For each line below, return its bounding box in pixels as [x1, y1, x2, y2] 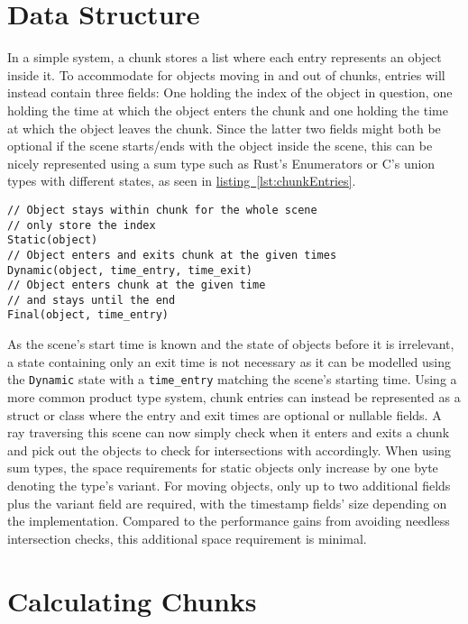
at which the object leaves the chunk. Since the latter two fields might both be [7, 118, 441, 137]
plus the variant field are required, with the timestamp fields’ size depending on [7, 493, 447, 512]
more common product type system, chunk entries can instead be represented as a [7, 387, 461, 406]
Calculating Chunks [7, 582, 257, 619]
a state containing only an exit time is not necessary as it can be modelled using [7, 352, 452, 371]
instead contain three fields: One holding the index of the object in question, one [7, 83, 453, 102]
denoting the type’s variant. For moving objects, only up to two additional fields [7, 475, 451, 494]
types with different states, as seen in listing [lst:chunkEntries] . [7, 171, 356, 190]
